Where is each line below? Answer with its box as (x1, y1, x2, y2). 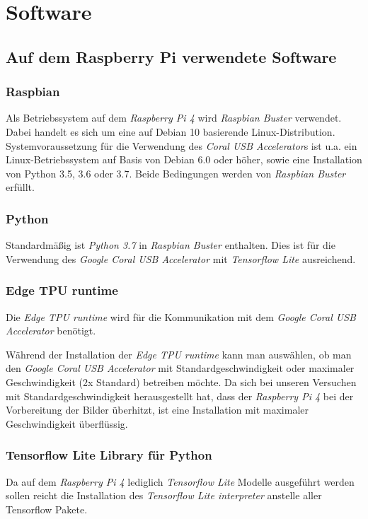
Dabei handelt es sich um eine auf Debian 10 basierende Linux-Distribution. (6, 124, 335, 139)
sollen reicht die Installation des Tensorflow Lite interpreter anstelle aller (6, 488, 322, 503)
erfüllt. (6, 180, 35, 194)
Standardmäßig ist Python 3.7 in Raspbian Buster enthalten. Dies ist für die (6, 238, 335, 252)
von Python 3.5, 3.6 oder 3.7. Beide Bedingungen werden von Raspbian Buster (6, 165, 346, 180)
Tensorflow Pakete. (6, 501, 88, 516)
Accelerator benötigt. (6, 323, 96, 338)
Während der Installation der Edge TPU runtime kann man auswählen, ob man (6, 346, 352, 361)
